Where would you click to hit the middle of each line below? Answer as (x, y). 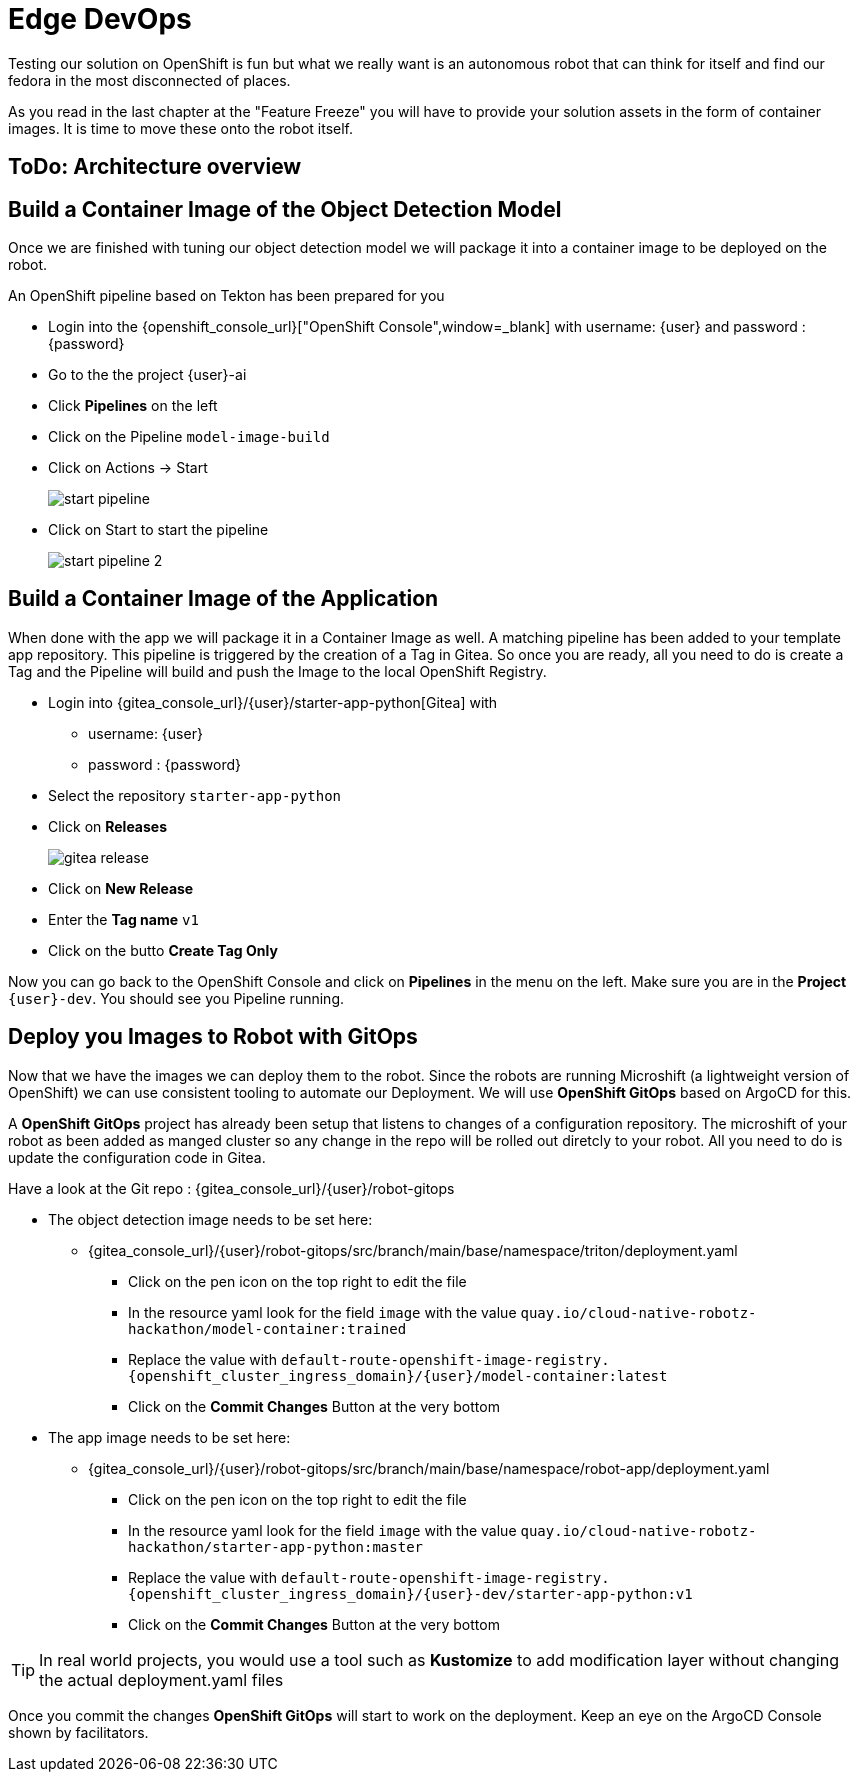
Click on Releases (108, 826)
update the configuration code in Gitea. (137, 1157)
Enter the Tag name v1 (123, 919)
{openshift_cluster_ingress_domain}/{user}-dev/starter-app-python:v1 (410, 1593)
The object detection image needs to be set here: (210, 1219)
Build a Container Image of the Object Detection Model (285, 209)
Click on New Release (121, 888)
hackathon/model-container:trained (267, 1328)
